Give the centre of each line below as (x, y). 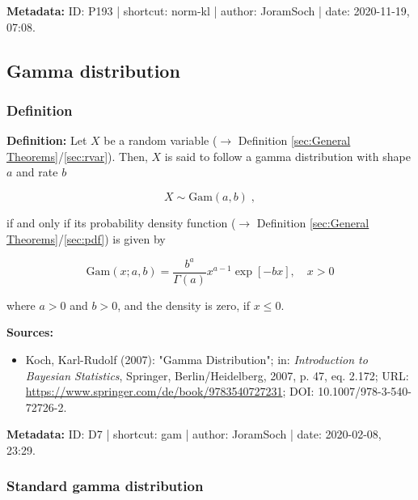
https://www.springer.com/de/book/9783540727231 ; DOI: (170, 391)
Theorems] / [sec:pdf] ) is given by (86, 238)
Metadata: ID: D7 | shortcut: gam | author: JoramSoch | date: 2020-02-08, (194, 434)
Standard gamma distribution (105, 486)
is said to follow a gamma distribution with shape (287, 156)
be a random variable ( (160, 140)
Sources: (30, 332)
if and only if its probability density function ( (121, 222)
